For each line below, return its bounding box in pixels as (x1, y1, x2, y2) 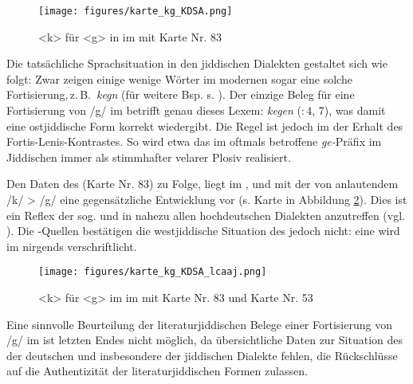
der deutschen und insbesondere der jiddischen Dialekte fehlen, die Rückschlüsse (6, 347, 398, 363)
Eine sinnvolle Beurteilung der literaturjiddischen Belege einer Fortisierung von (6, 315, 392, 332)
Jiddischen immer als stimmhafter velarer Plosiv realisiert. (6, 148, 291, 165)
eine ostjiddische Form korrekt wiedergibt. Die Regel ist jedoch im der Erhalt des (6, 117, 403, 134)
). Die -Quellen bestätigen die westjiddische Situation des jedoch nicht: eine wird (6, 222, 400, 239)
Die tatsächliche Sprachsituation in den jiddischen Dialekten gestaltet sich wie (6, 55, 387, 72)
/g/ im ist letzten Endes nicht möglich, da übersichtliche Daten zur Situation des (6, 331, 403, 348)
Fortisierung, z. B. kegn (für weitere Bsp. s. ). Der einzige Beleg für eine (6, 86, 355, 103)
